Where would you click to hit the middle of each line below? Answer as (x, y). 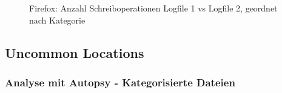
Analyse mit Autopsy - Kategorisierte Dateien (120, 82)
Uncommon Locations (75, 52)
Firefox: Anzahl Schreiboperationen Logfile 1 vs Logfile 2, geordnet (153, 8)
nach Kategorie (57, 20)
